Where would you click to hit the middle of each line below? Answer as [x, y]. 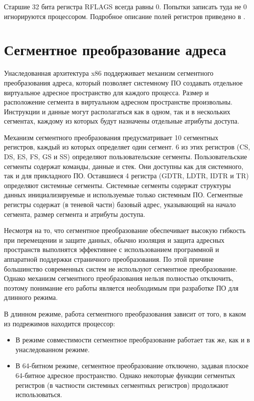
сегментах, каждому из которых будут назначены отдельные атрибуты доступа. [122, 121]
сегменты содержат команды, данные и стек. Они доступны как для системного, [124, 166]
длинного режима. [31, 297]
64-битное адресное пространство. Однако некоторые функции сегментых [125, 375]
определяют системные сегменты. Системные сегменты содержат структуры [117, 185]
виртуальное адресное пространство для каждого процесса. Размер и [106, 92]
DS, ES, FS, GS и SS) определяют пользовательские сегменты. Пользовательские [126, 157]
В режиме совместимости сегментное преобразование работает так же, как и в [133, 340]
